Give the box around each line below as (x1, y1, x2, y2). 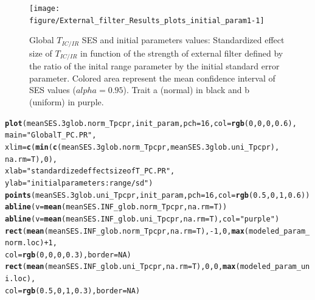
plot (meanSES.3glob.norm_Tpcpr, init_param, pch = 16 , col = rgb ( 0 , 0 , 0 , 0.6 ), (5, 119, 297, 128)
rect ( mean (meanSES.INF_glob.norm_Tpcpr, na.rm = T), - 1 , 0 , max (5, 226, 244, 235)
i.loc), (5, 274, 36, 284)
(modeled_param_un (235, 262, 310, 271)
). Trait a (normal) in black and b (123, 83, 249, 96)
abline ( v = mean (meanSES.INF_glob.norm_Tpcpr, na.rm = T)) (5, 203, 227, 212)
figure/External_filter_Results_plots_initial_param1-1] (29, 16, 265, 25)
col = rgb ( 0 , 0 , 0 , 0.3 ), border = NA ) (5, 250, 131, 259)
